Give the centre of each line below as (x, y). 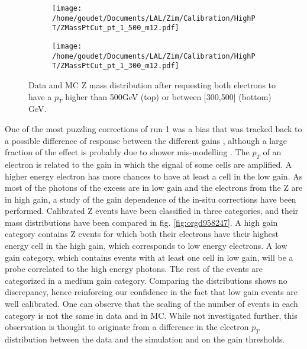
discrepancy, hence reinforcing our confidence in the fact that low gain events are (151, 292)
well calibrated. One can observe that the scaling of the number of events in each (151, 304)
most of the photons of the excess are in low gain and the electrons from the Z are (154, 188)
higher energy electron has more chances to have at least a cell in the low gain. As (154, 176)
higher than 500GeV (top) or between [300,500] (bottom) (168, 96)
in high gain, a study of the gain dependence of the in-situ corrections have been (151, 199)
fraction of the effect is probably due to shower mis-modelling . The (127, 152)
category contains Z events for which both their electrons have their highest (142, 234)
